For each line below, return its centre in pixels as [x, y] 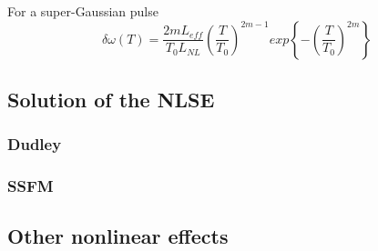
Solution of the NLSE [111, 99]
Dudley [35, 144]
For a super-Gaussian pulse [83, 11]
